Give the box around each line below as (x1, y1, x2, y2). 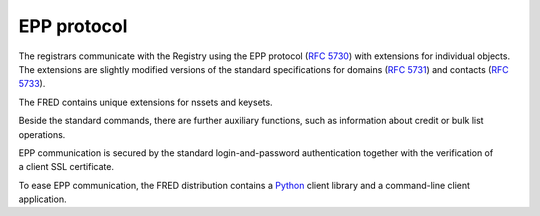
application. (18, 193, 67, 205)
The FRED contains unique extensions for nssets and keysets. (18, 96, 274, 108)
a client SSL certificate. (18, 161, 115, 173)
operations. (18, 128, 66, 140)
